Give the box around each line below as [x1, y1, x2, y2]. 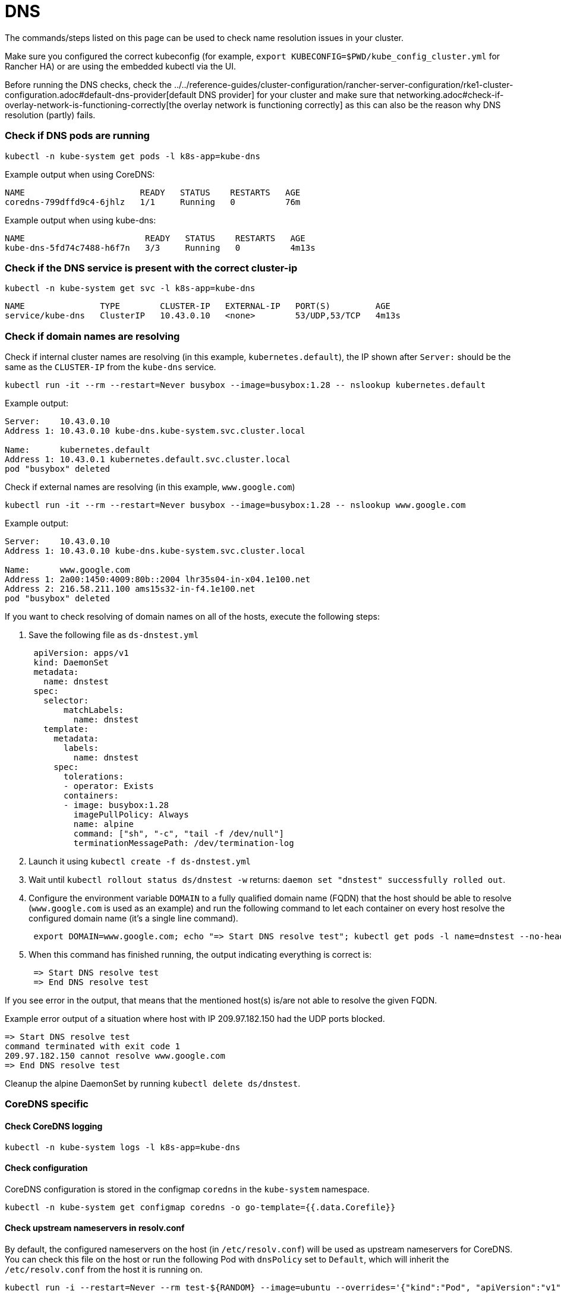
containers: [64, 791, 119, 800]
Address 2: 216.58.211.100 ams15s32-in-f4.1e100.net [5, 584, 256, 594]
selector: [43, 696, 89, 705]
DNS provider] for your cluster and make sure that [198, 89, 395, 100]
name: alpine [73, 819, 134, 829]
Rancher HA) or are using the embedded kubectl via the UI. [5, 61, 237, 71]
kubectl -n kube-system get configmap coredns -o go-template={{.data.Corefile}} [5, 1202, 396, 1212]
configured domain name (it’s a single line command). [29, 913, 238, 923]
